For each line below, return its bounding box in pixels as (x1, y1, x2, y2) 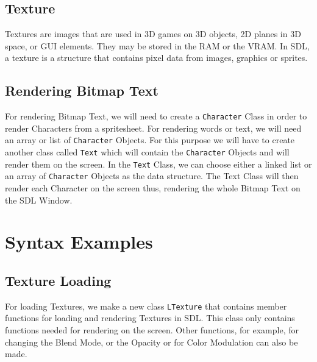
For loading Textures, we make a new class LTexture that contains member (5, 299, 287, 312)
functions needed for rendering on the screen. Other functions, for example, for (5, 324, 299, 336)
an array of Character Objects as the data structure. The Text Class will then (5, 169, 299, 182)
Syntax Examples (5, 229, 153, 254)
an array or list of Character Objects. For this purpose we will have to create (5, 133, 295, 146)
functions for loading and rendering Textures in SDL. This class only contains (5, 311, 295, 324)
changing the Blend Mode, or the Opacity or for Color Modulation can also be (5, 335, 298, 348)
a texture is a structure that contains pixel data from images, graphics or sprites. (5, 51, 308, 64)
